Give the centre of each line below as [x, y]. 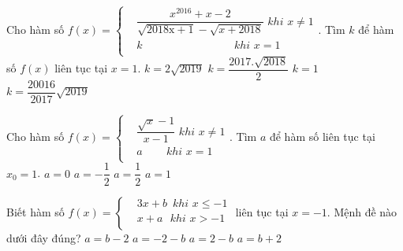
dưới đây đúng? [44, 237]
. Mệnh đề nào [362, 211]
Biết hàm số [35, 211]
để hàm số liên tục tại [322, 137]
